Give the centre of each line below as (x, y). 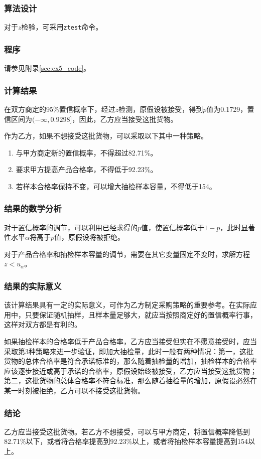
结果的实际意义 (33, 286)
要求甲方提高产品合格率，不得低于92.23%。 (87, 169)
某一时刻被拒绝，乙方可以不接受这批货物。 (74, 391)
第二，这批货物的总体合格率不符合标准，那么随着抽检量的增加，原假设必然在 (130, 380)
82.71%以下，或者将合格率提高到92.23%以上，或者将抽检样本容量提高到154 (126, 441)
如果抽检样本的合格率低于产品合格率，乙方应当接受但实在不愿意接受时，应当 (130, 341)
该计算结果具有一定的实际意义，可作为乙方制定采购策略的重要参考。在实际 (127, 305)
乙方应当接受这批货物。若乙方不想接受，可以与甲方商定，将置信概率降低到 (127, 431)
